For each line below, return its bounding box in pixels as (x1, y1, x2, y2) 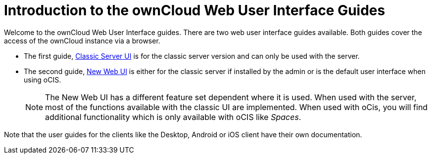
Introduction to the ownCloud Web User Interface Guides (4, 2, 385, 19)
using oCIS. (24, 75, 61, 84)
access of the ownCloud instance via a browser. (4, 36, 160, 45)
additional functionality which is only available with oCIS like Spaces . (45, 112, 301, 122)
